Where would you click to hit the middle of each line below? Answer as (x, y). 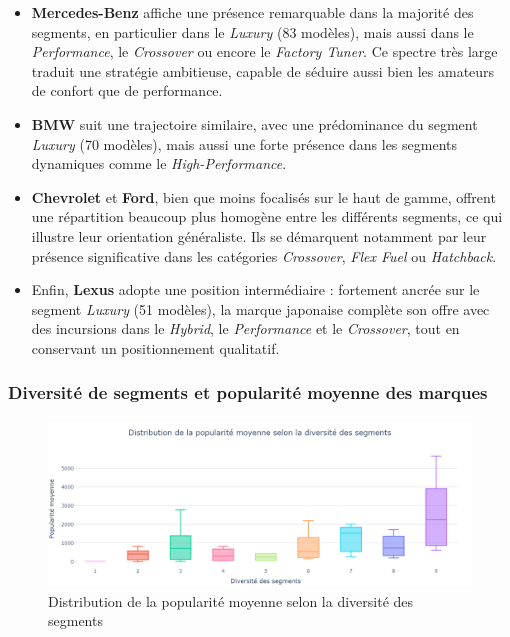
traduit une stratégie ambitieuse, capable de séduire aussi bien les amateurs (263, 70)
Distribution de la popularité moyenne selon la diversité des (231, 600)
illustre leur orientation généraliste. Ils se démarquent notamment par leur (259, 235)
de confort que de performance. (127, 90)
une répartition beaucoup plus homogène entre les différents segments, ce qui (267, 216)
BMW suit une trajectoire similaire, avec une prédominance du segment (254, 123)
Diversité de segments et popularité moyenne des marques (248, 392)
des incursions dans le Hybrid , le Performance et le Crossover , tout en (245, 328)
